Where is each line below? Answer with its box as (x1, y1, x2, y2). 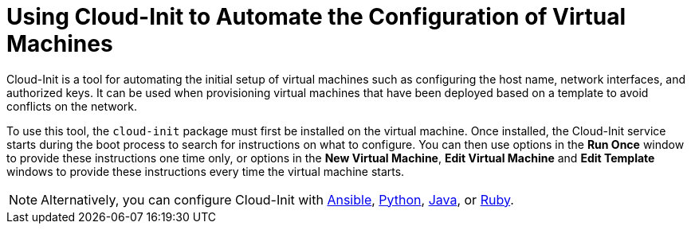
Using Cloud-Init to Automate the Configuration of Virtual (6, 3, 626, 30)
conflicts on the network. (6, 99, 137, 113)
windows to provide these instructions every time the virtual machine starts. (6, 164, 405, 178)
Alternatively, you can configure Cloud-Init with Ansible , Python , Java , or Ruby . (41, 191, 514, 208)
